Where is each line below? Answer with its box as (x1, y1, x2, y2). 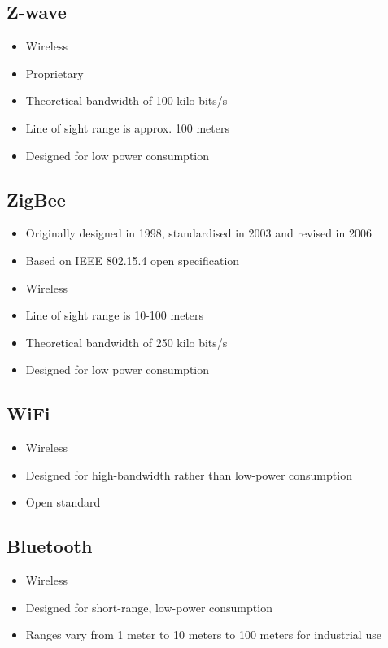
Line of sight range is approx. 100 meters (25, 119, 229, 136)
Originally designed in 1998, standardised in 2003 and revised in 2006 (25, 224, 372, 241)
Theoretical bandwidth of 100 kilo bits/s (25, 92, 228, 109)
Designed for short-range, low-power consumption (25, 598, 272, 615)
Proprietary (25, 64, 84, 81)
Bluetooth (7, 533, 93, 559)
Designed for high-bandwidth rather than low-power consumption (25, 466, 352, 483)
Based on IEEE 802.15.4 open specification (25, 251, 240, 268)
